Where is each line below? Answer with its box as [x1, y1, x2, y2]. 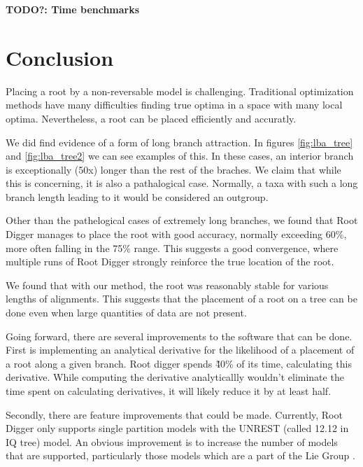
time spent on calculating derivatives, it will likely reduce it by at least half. [6, 384, 332, 398]
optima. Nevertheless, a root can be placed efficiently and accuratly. [6, 111, 297, 125]
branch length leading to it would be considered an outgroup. [6, 189, 269, 204]
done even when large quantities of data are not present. [6, 305, 247, 320]
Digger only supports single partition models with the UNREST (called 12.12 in [6, 421, 349, 435]
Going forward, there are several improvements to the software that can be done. [6, 328, 353, 343]
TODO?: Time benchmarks [6, 2, 140, 16]
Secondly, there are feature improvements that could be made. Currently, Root [6, 407, 343, 421]
